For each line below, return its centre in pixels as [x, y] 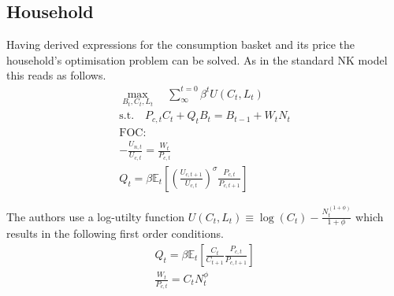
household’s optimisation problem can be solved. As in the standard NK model [197, 59]
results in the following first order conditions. [115, 233]
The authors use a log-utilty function [96, 216]
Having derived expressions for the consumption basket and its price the [181, 44]
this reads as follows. [56, 75]
